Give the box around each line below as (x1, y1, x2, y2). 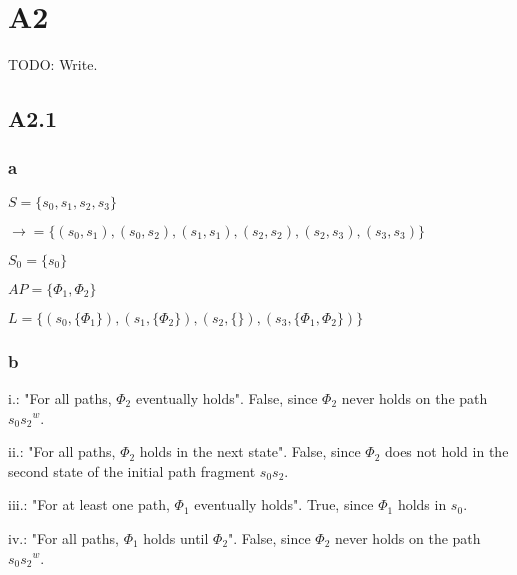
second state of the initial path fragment (8, 460, 256, 481)
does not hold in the (384, 441, 509, 462)
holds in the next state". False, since (139, 441, 361, 462)
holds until (143, 527, 209, 548)
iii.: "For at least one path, (8, 494, 170, 515)
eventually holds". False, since (135, 387, 318, 408)
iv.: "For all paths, (8, 527, 119, 548)
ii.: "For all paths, (8, 441, 116, 462)
